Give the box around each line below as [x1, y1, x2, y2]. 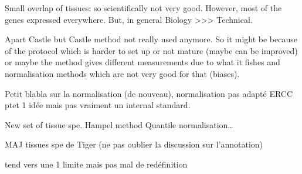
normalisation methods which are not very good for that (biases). [5, 67, 240, 79]
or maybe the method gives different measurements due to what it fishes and [5, 56, 280, 68]
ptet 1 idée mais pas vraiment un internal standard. [5, 99, 191, 111]
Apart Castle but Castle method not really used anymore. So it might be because [5, 33, 297, 45]
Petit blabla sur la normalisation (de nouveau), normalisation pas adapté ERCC [5, 87, 293, 99]
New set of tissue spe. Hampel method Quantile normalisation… [5, 118, 233, 130]
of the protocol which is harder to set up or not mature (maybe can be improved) [5, 44, 298, 56]
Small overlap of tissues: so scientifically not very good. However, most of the [5, 2, 282, 14]
